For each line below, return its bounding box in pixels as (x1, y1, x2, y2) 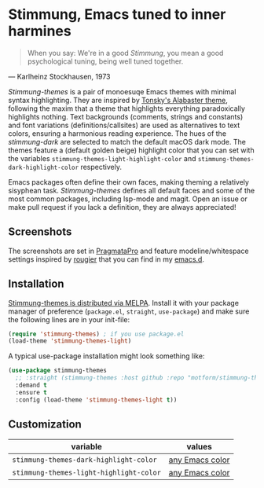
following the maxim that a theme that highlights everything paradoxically (8, 104, 246, 113)
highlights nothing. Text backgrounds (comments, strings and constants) (8, 112, 244, 121)
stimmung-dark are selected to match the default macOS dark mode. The (8, 137, 246, 146)
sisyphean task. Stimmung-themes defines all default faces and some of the (8, 185, 255, 195)
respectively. (80, 162, 122, 171)
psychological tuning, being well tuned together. (27, 57, 184, 66)
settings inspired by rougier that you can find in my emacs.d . (8, 254, 204, 264)
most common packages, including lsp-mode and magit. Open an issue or (8, 194, 247, 204)
